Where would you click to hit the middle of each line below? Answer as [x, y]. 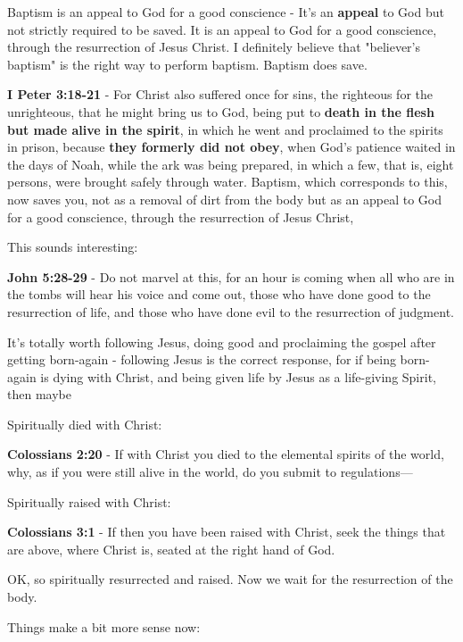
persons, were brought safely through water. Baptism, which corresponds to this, [227, 182]
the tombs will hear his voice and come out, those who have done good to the [219, 294]
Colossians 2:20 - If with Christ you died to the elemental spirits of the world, [226, 454]
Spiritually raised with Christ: [89, 501]
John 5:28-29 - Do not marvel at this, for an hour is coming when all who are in [231, 276]
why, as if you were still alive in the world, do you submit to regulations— [210, 472]
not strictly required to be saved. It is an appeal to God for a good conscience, [222, 29]
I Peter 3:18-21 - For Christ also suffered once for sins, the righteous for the [220, 94]
